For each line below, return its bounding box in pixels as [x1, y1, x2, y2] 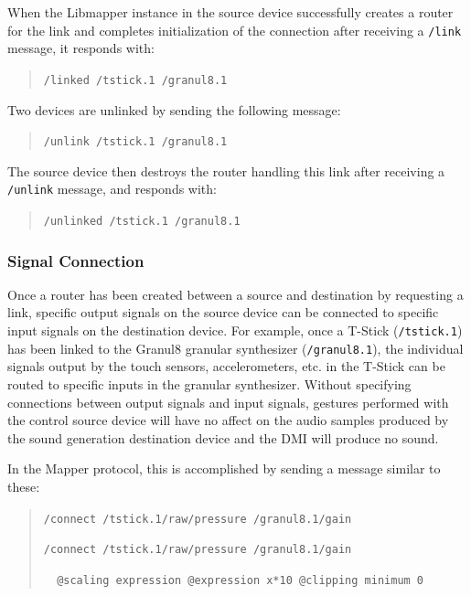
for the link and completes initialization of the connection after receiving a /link [7, 20, 462, 39]
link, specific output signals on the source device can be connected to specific [7, 303, 439, 322]
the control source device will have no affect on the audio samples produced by [7, 410, 449, 430]
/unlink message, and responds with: [7, 179, 217, 198]
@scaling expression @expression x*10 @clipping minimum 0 [57, 573, 424, 587]
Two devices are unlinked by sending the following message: [7, 100, 341, 119]
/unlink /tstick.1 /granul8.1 [43, 135, 228, 149]
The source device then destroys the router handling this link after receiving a [7, 161, 445, 180]
